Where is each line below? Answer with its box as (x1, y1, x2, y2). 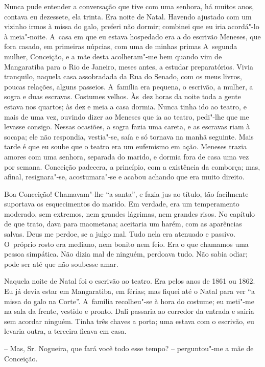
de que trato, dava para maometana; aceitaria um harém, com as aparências (4, 218, 242, 229)
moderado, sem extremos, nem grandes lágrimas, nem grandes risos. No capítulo (4, 208, 255, 219)
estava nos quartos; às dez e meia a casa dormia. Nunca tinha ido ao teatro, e (4, 101, 247, 111)
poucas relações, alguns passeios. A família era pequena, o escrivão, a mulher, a (4, 81, 253, 91)
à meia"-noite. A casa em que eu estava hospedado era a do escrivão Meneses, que (4, 31, 261, 41)
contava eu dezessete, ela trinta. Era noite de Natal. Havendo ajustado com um (4, 11, 252, 21)
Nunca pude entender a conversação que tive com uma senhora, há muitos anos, (4, 1, 254, 11)
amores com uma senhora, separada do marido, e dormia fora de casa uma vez (4, 151, 249, 162)
